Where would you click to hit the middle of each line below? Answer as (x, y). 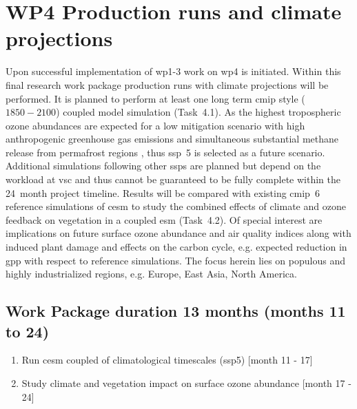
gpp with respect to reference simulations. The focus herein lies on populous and (175, 260)
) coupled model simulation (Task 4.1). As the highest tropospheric (198, 112)
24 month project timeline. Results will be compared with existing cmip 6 (163, 192)
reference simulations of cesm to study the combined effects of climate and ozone (176, 206)
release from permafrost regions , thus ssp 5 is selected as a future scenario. (165, 152)
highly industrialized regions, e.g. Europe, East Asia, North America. (151, 274)
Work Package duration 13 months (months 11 (176, 311)
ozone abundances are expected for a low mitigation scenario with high (155, 125)
